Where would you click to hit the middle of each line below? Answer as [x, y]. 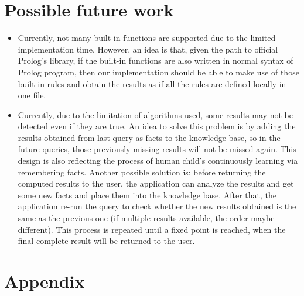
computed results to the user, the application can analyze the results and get [156, 183]
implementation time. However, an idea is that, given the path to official [148, 49]
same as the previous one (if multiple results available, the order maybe [146, 218]
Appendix [45, 281]
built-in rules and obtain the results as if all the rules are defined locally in [152, 83]
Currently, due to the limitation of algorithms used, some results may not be [155, 114]
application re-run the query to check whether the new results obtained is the [157, 206]
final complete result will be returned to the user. [106, 241]
